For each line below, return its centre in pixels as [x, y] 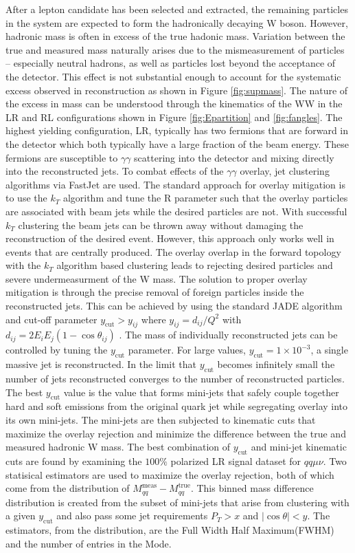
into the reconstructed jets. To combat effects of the [115, 171]
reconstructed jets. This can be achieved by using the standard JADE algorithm [174, 306]
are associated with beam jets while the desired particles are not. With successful [176, 211]
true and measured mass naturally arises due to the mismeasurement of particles [175, 49]
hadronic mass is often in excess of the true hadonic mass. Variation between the [175, 36]
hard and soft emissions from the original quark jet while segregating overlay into [177, 406]
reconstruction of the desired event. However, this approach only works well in [170, 238]
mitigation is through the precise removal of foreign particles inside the [155, 292]
